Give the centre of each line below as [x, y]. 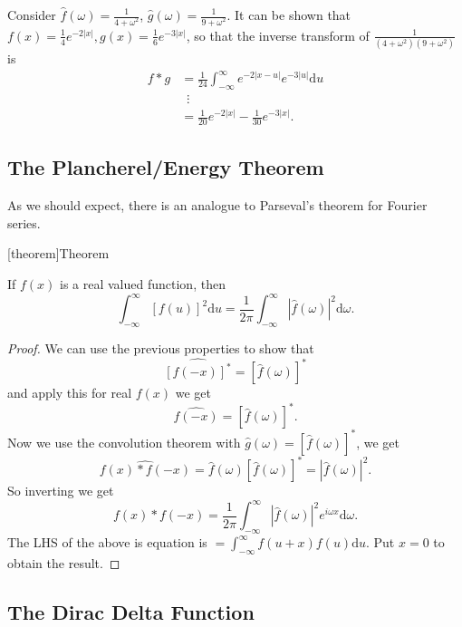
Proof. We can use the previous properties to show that [161, 347]
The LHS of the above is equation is [107, 542]
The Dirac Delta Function [131, 611]
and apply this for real [70, 393]
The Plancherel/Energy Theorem [166, 167]
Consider [32, 14]
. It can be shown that [289, 14]
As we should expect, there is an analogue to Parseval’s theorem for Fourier [217, 205]
